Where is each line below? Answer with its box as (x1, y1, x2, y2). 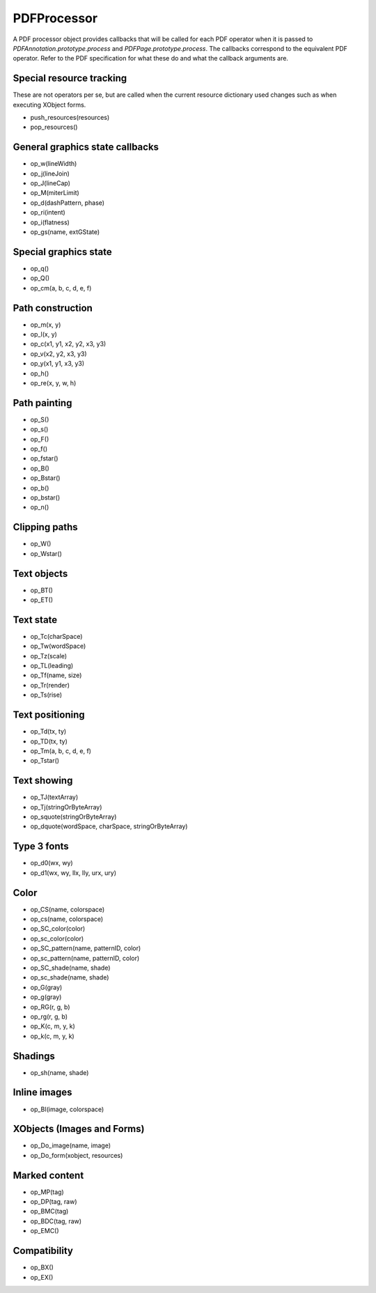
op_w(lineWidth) (30, 160, 77, 168)
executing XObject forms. (13, 100, 86, 109)
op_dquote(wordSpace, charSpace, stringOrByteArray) (30, 822, 188, 830)
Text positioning (13, 709, 85, 721)
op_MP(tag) (30, 1188, 64, 1196)
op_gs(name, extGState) (30, 228, 100, 236)
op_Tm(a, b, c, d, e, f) (30, 746, 92, 755)
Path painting (13, 397, 72, 409)
